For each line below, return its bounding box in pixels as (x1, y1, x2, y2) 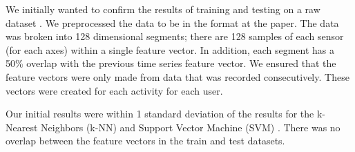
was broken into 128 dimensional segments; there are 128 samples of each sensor (6, 29, 344, 44)
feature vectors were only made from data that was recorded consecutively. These (6, 69, 349, 84)
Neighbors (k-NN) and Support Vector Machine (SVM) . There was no (41, 120, 340, 134)
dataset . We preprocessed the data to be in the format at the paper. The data (6, 15, 339, 30)
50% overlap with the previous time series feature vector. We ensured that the (6, 56, 336, 70)
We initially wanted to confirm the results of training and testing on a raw (6, 2, 320, 16)
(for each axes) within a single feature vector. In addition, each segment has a (6, 42, 334, 57)
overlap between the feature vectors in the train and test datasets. (6, 133, 285, 148)
